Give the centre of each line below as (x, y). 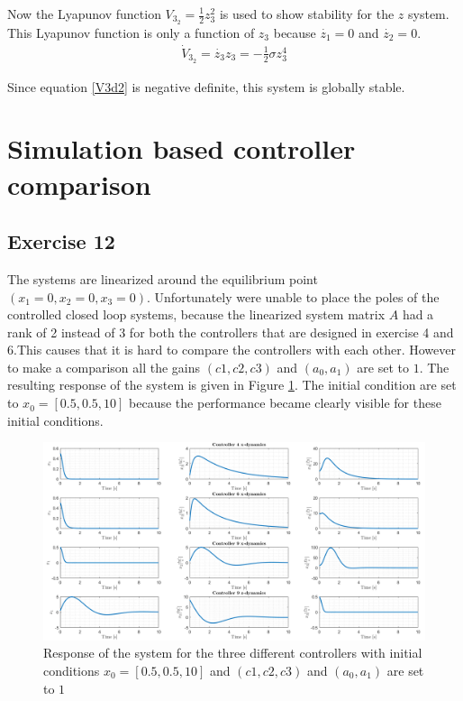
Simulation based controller (182, 148)
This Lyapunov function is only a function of (131, 32)
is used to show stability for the (307, 14)
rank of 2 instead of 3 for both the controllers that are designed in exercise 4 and (231, 332)
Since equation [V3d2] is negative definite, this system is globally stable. (206, 86)
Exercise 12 (61, 241)
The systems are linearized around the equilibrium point (163, 278)
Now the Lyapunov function (84, 14)
